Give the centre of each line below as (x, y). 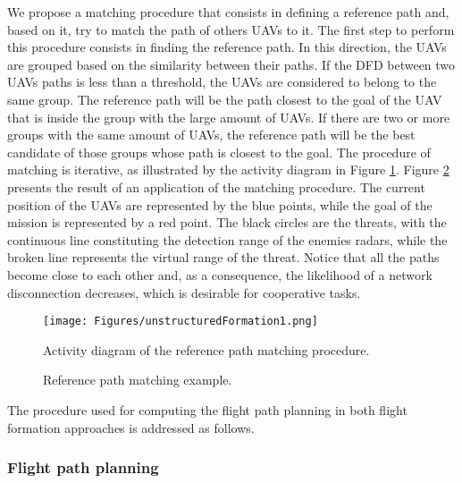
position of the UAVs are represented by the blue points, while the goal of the (220, 204)
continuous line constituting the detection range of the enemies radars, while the (227, 239)
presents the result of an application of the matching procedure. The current (216, 186)
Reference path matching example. (138, 380)
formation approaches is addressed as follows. (131, 427)
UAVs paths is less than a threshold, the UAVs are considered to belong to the (222, 82)
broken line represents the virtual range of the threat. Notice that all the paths (223, 257)
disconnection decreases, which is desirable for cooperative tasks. (184, 292)
